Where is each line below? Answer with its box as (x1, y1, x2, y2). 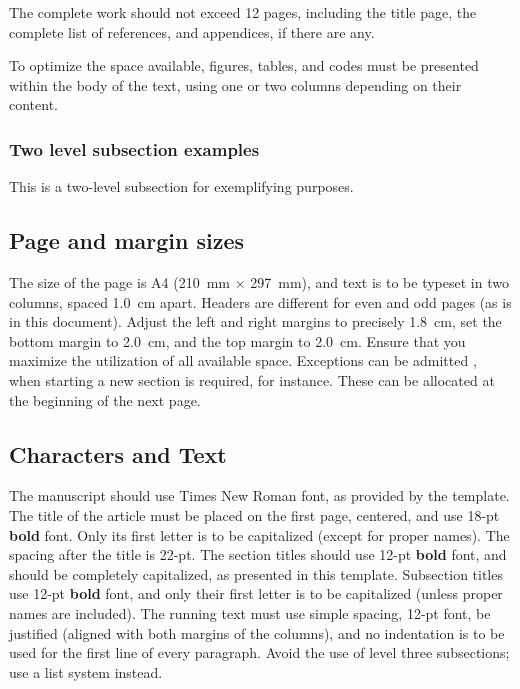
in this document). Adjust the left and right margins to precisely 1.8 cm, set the (9, 311, 502, 332)
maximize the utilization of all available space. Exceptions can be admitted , (9, 350, 477, 371)
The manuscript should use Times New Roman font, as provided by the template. (9, 485, 510, 506)
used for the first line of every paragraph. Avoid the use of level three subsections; (9, 642, 510, 663)
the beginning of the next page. (9, 389, 201, 410)
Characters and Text (9, 438, 227, 469)
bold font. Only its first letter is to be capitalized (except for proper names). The (9, 524, 510, 545)
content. (9, 94, 58, 115)
